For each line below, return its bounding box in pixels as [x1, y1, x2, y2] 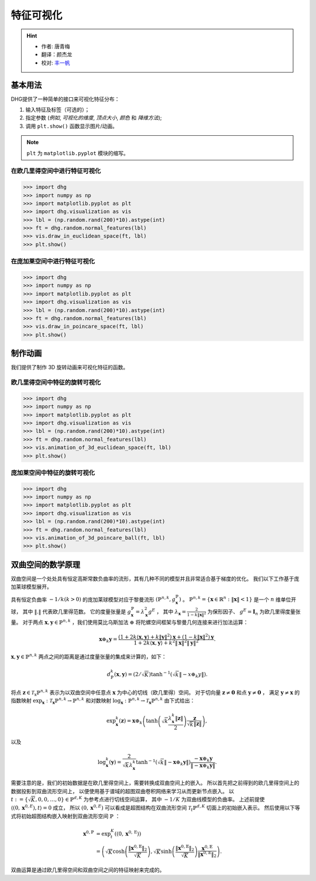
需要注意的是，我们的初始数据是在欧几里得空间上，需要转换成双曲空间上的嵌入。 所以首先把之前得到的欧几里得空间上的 [11, 779, 300, 787]
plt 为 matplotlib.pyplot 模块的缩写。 [26, 149, 129, 156]
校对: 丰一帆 [41, 59, 70, 66]
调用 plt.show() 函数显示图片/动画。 [25, 122, 118, 129]
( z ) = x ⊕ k [119, 718, 143, 726]
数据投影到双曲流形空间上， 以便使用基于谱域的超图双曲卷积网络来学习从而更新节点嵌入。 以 [11, 787, 234, 794]
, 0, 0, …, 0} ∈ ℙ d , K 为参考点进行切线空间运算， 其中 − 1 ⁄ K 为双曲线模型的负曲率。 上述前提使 [35, 795, 265, 803]
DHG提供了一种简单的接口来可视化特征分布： [11, 95, 120, 102]
